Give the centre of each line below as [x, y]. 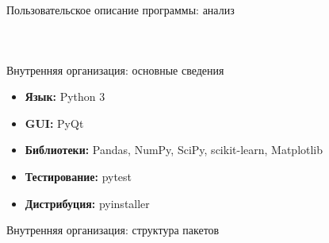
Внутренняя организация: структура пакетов [113, 230]
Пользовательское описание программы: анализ [121, 10]
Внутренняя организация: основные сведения [115, 69]
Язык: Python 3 [65, 96]
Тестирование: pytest [78, 176]
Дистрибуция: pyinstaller [87, 203]
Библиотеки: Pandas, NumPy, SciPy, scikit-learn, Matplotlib [174, 150]
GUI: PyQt [54, 123]
